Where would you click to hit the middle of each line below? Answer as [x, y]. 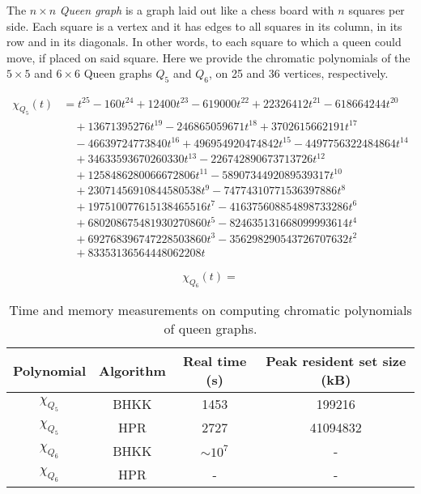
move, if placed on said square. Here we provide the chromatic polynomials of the [208, 57]
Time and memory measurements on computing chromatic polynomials [210, 310]
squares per [376, 10]
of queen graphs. [210, 329]
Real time [215, 361]
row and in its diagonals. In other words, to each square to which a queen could [204, 42]
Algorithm [132, 370]
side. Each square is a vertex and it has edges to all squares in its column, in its [204, 26]
